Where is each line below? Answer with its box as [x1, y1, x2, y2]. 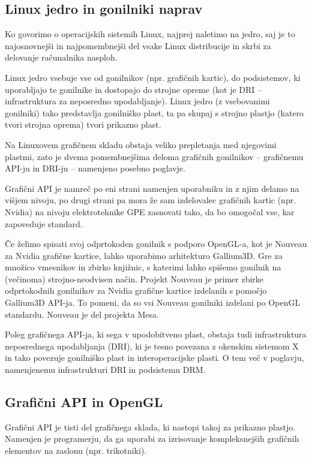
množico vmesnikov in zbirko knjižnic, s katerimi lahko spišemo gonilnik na [5, 261, 281, 273]
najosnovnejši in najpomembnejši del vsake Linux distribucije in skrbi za [5, 39, 271, 52]
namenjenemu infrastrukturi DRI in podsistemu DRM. [5, 363, 206, 376]
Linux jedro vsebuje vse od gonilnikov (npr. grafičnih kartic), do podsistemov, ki [5, 71, 301, 83]
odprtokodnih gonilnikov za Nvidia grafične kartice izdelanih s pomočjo [5, 284, 267, 297]
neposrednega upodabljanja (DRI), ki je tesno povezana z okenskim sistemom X [5, 339, 299, 352]
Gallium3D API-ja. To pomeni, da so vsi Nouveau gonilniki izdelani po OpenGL [5, 296, 301, 309]
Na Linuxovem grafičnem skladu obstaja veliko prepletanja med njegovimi [5, 138, 277, 150]
